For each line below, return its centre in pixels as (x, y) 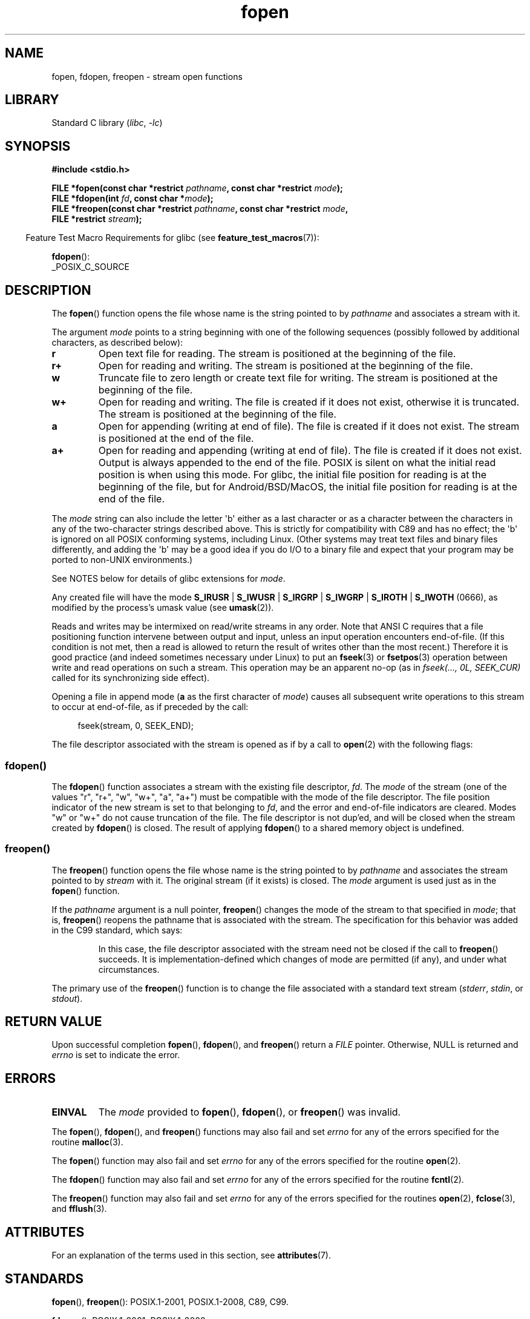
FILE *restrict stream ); (97, 219)
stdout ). (67, 998)
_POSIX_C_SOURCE (90, 267)
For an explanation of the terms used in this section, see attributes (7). (191, 1255)
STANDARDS (44, 1278)
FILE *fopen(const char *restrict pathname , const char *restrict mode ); (197, 188)
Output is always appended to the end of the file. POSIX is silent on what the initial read (297, 463)
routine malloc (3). (87, 1142)
